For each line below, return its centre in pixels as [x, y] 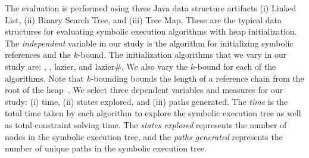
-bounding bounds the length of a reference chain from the [197, 78]
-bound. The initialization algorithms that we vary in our [182, 55]
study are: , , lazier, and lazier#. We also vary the [96, 66]
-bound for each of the [235, 66]
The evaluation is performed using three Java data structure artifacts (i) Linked [151, 8]
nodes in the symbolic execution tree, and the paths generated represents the [144, 136]
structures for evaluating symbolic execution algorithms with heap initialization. [151, 31]
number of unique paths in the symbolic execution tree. [106, 148]
